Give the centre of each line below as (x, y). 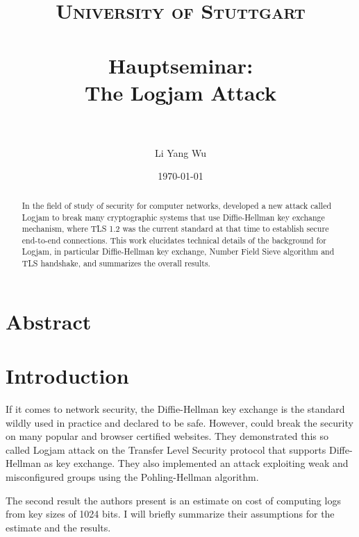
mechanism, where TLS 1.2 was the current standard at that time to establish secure (175, 229)
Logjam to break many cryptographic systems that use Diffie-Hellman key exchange (173, 217)
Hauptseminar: (181, 65)
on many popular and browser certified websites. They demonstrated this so (167, 436)
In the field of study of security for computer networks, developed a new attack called (177, 205)
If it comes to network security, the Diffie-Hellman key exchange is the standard (175, 409)
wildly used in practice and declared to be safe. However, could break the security (179, 422)
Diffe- (341, 449)
